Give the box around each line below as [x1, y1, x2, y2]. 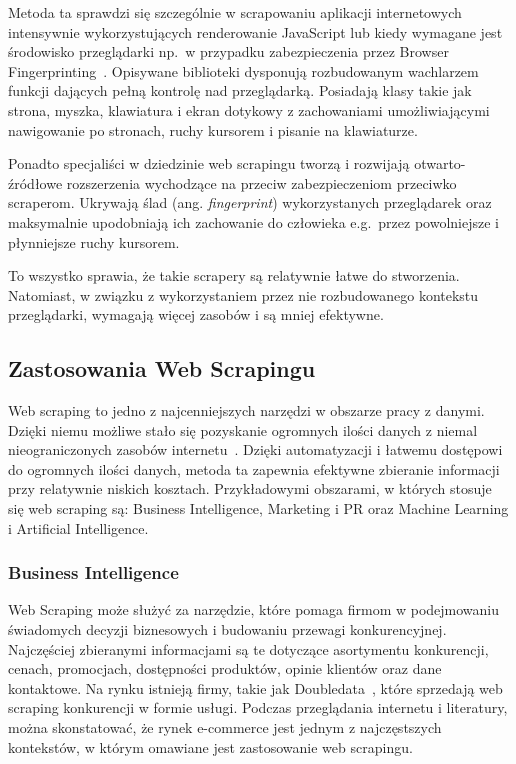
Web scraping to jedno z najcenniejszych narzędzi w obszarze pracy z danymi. [8, 400, 485, 421]
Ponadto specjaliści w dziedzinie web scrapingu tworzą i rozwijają [8, 153, 410, 174]
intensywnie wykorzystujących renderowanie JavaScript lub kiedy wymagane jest [8, 21, 503, 42]
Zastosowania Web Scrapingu [8, 353, 316, 384]
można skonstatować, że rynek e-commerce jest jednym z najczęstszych [8, 717, 442, 738]
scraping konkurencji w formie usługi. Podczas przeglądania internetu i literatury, [8, 697, 508, 718]
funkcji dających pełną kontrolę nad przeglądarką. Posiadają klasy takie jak [8, 80, 472, 101]
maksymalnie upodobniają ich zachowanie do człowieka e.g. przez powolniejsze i [8, 211, 499, 232]
